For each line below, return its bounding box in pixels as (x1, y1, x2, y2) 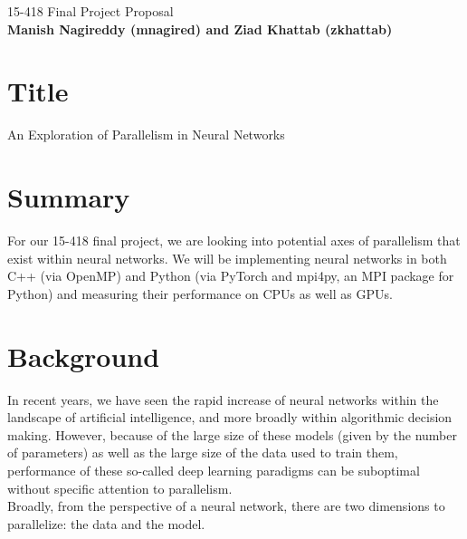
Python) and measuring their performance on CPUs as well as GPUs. (7, 284, 393, 303)
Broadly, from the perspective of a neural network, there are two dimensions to (7, 496, 445, 515)
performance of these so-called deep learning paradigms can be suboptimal (7, 460, 420, 479)
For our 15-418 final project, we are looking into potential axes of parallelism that (7, 231, 461, 250)
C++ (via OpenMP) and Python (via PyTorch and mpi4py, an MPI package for (7, 266, 454, 285)
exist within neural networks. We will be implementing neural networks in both (7, 248, 447, 267)
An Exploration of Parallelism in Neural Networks (7, 125, 285, 144)
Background (7, 337, 160, 374)
